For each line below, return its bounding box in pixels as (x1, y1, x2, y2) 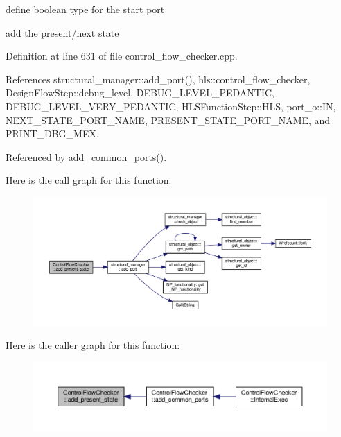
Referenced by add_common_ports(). (6, 149, 167, 164)
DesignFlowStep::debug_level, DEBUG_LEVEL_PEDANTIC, (6, 85, 274, 100)
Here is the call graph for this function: (6, 173, 172, 187)
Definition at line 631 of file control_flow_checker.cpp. (6, 49, 238, 63)
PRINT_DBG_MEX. (6, 126, 99, 141)
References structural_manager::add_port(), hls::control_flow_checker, (6, 71, 311, 86)
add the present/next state (6, 25, 119, 40)
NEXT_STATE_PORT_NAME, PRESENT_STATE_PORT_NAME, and (6, 112, 331, 127)
